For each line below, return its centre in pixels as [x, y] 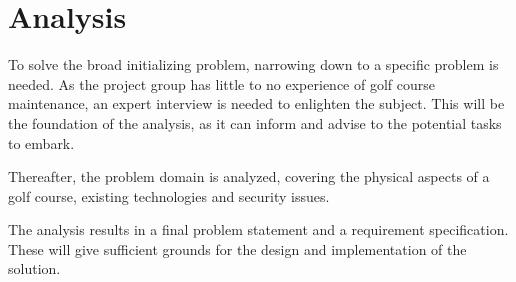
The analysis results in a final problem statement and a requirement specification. [258, 229]
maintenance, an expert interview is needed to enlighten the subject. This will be [256, 103]
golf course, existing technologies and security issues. [169, 195]
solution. [34, 268]
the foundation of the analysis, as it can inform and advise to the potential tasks [255, 122]
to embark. [41, 142]
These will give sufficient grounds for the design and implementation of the [237, 248]
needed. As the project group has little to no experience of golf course [221, 83]
